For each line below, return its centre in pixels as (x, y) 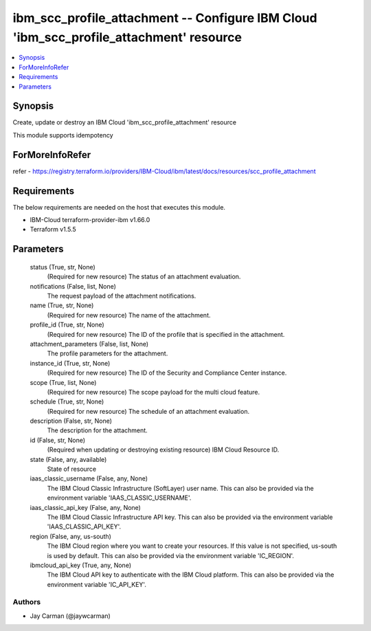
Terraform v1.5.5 (53, 230)
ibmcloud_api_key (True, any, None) (81, 565)
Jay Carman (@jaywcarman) (70, 616)
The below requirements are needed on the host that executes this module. (119, 207)
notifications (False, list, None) (73, 286)
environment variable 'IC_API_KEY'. (97, 584)
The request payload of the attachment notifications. (122, 296)
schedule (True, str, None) (67, 401)
